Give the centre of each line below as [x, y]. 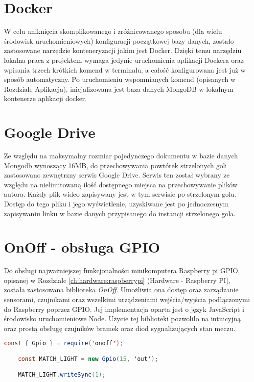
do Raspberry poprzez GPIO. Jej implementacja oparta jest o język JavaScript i [124, 309]
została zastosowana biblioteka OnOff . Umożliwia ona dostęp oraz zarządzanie [121, 290]
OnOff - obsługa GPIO [82, 247]
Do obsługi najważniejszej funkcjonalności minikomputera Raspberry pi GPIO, [122, 270]
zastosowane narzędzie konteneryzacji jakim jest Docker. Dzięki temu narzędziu [123, 50]
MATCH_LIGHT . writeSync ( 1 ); [62, 374]
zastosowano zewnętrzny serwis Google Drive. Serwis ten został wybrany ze [117, 175]
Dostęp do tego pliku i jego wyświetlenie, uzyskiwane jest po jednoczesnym [116, 203]
